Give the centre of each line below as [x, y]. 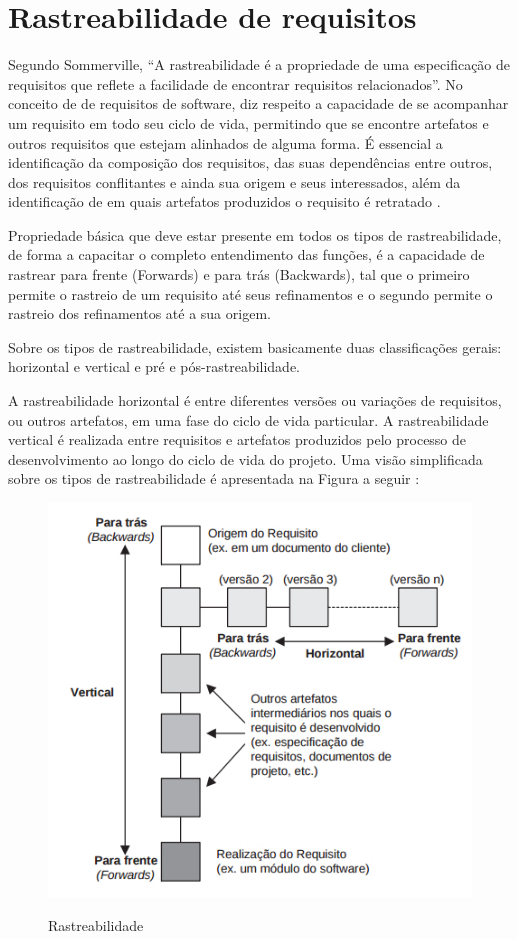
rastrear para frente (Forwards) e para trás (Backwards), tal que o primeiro [239, 274]
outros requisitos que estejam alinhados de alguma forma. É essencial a [225, 142]
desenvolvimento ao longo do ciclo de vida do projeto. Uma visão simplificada [245, 458]
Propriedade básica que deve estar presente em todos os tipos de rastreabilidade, [255, 234]
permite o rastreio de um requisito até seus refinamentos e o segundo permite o [250, 293]
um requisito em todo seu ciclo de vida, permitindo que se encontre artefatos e [248, 122]
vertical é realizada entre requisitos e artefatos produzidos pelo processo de [237, 439]
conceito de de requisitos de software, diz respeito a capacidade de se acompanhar [258, 103]
